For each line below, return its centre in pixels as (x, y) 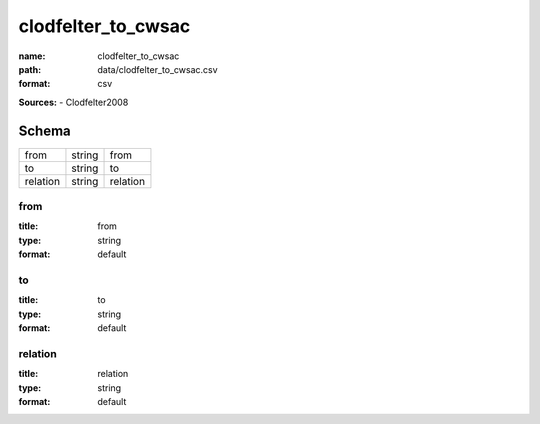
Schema (45, 130)
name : (32, 56)
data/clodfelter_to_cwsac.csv (158, 69)
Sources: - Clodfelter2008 (73, 102)
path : (30, 69)
